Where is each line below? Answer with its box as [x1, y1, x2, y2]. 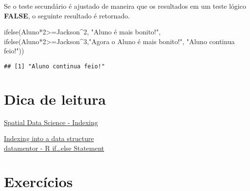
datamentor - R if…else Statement [4, 143, 105, 153]
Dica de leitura [4, 89, 106, 109]
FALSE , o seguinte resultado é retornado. [4, 10, 130, 20]
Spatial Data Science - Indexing [4, 117, 98, 127]
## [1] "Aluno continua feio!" [4, 63, 105, 70]
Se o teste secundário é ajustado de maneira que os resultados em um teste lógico [4, 1, 246, 11]
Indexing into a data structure [4, 133, 94, 143]
